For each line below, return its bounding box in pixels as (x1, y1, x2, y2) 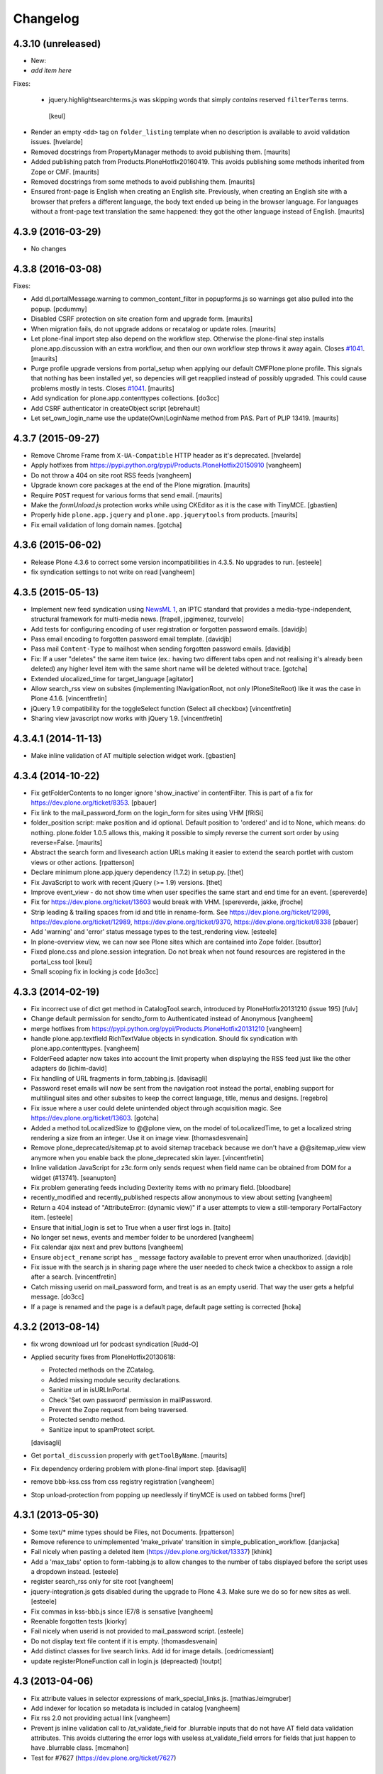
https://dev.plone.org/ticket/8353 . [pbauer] (30, 798, 157, 807)
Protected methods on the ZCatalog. (48, 1366, 155, 1374)
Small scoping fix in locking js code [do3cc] (30, 967, 159, 976)
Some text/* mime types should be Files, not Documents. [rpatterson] (30, 1528, 235, 1536)
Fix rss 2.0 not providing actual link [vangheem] (30, 1714, 170, 1722)
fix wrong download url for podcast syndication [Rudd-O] (30, 1340, 199, 1348)
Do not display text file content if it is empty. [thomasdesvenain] (30, 1636, 218, 1646)
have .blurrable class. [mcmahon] (30, 1743, 129, 1752)
